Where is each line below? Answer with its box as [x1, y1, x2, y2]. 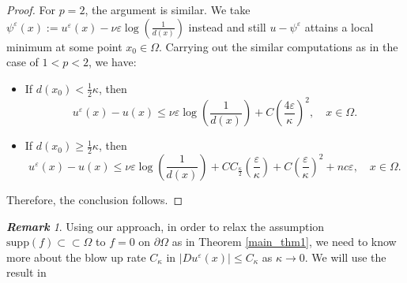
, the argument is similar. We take [85, 2, 251, 17]
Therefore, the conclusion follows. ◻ [6, 191, 183, 207]
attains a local [304, 18, 374, 35]
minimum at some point [6, 38, 122, 54]
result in [6, 264, 47, 281]
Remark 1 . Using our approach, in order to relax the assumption [6, 218, 325, 234]
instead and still [188, 18, 266, 35]
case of [6, 54, 39, 70]
